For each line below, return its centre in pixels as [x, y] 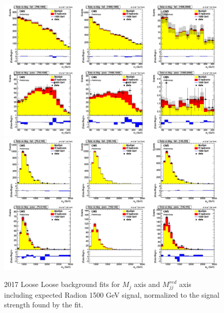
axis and [147, 284]
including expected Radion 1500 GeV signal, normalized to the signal [112, 294]
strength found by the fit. [44, 305]
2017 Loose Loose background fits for [62, 284]
